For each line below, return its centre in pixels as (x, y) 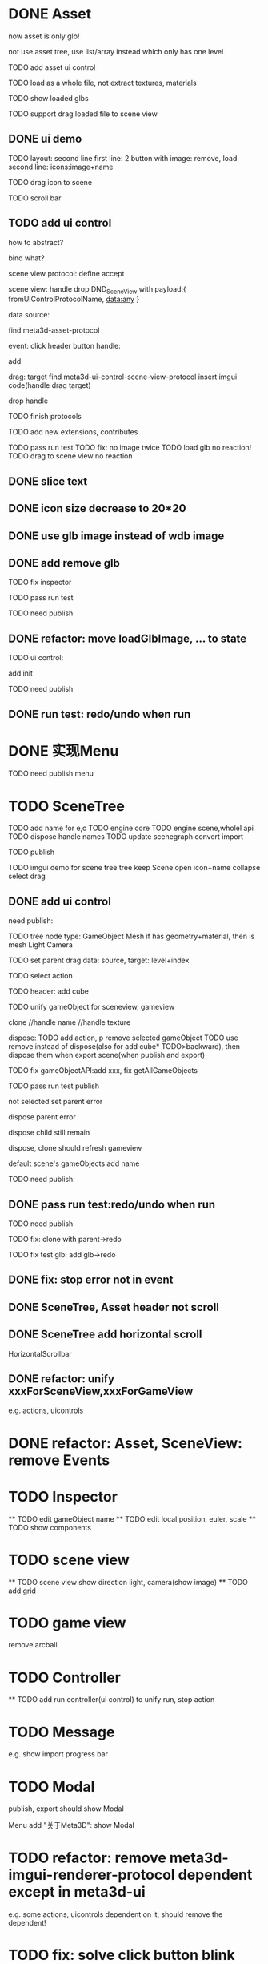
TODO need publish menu (51, 773)
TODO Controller (65, 1678)
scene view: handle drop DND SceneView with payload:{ (97, 290)
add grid (22, 1591)
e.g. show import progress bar (58, 1754)
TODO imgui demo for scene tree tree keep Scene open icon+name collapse (134, 868)
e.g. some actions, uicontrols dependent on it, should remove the (116, 1914)
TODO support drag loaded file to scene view (83, 114)
